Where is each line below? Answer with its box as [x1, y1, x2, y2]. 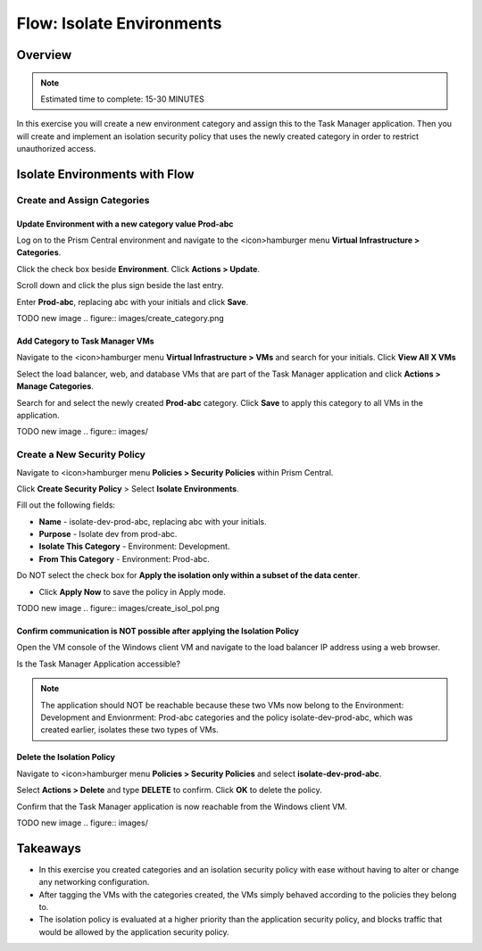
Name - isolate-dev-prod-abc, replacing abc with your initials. [38, 516, 267, 526]
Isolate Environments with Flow [16, 166, 195, 182]
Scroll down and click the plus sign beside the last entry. [16, 280, 224, 291]
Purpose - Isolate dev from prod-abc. [38, 529, 178, 540]
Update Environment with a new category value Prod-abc [16, 219, 234, 229]
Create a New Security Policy [16, 449, 146, 461]
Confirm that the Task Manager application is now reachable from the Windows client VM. [16, 801, 347, 812]
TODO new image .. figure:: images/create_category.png [16, 313, 225, 324]
